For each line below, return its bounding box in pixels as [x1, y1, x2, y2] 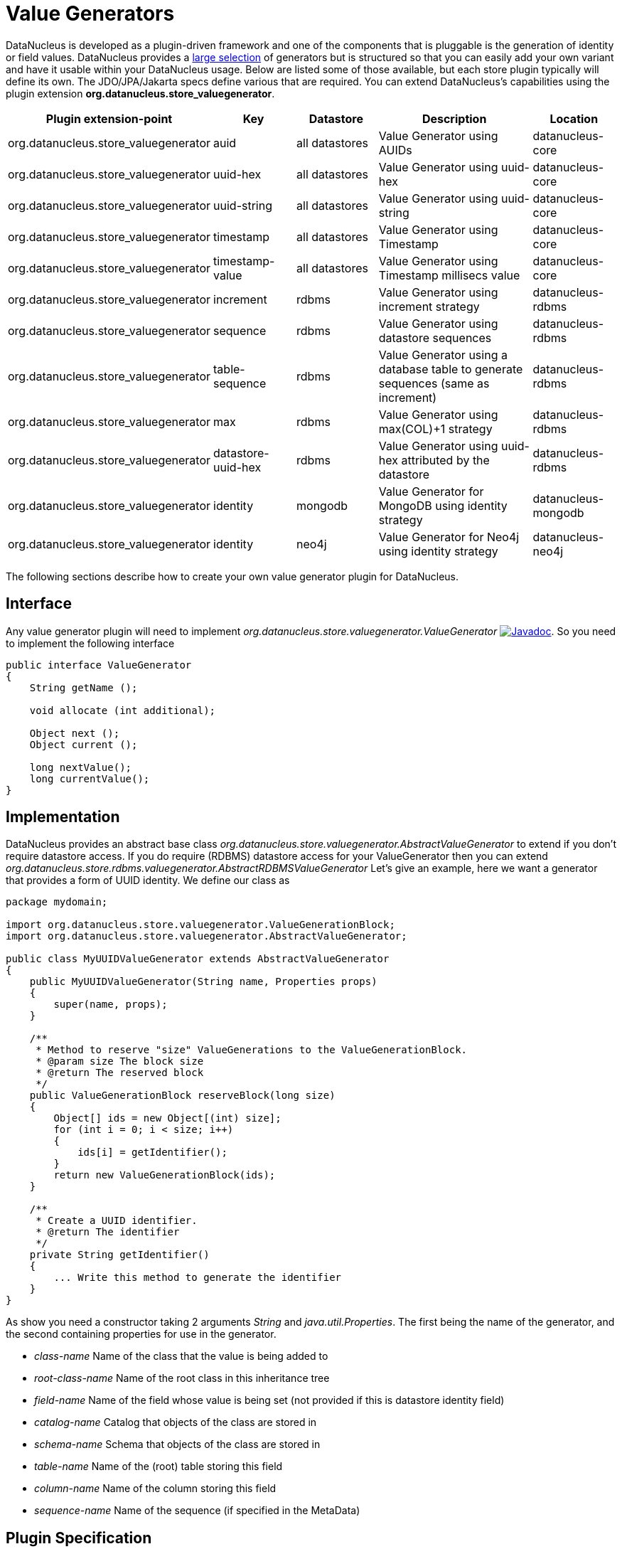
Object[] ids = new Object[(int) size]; [53, 1112, 281, 1124]
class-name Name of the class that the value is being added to [34, 1350, 328, 1363]
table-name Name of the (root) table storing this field [34, 1460, 283, 1473]
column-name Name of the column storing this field [34, 1482, 277, 1495]
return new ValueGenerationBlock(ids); [53, 1169, 276, 1181]
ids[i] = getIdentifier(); [77, 1146, 227, 1159]
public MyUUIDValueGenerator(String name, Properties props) [29, 976, 377, 988]
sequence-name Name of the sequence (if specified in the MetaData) [34, 1504, 360, 1517]
